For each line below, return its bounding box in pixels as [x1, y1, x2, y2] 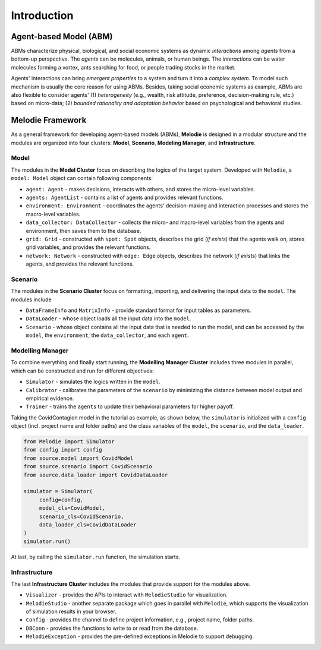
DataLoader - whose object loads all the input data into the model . [26, 315, 191, 322]
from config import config [23, 446, 102, 453]
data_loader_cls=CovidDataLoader [39, 522, 137, 528]
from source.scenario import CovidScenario [23, 463, 153, 470]
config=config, [39, 496, 83, 503]
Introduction [11, 9, 74, 22]
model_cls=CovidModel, [39, 505, 105, 512]
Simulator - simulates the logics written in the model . [26, 378, 160, 386]
